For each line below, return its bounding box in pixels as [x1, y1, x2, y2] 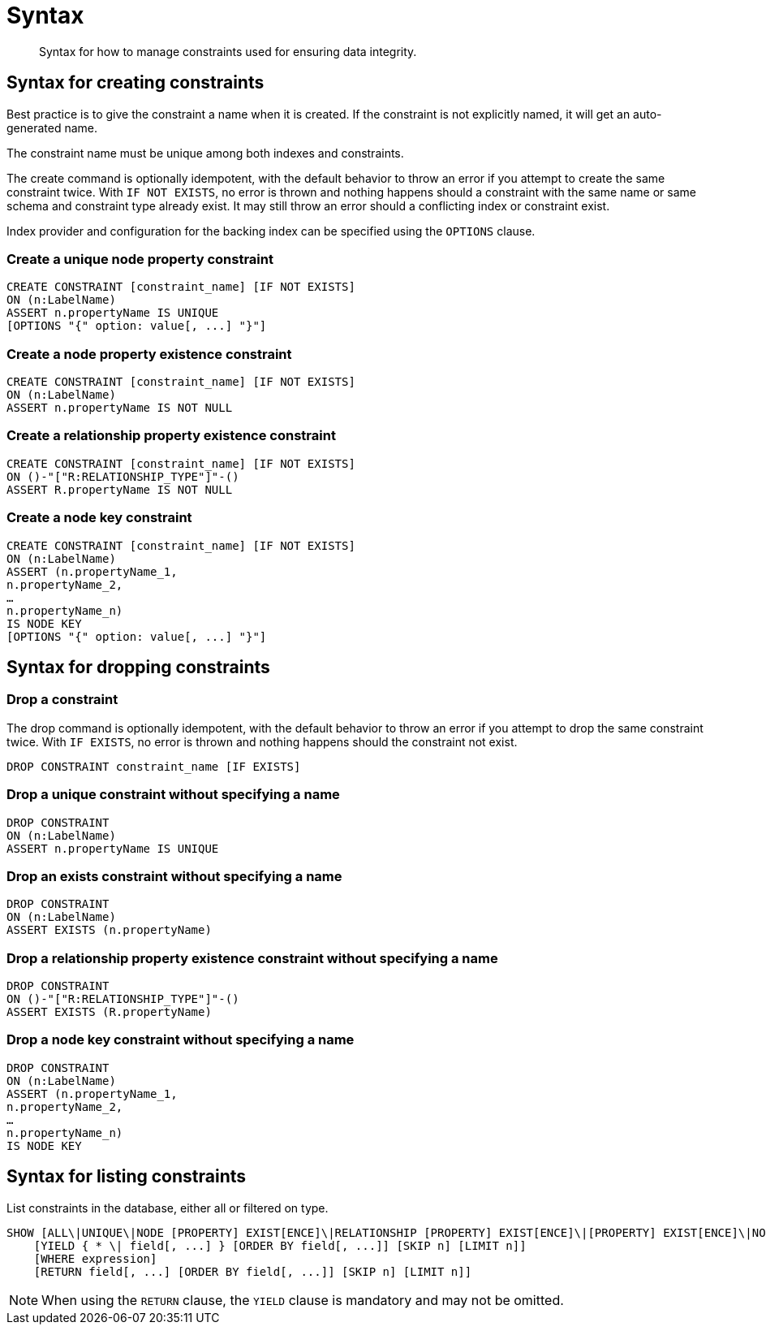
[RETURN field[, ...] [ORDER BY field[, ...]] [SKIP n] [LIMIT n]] [33, 1264, 472, 1278]
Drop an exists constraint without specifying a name [6, 867, 342, 884]
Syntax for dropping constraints [6, 657, 270, 678]
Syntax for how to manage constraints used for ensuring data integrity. [39, 44, 417, 58]
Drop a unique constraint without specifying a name [6, 786, 340, 803]
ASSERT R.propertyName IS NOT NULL [6, 482, 233, 496]
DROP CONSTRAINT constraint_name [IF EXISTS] [6, 759, 301, 773]
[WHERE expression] [33, 1251, 157, 1265]
